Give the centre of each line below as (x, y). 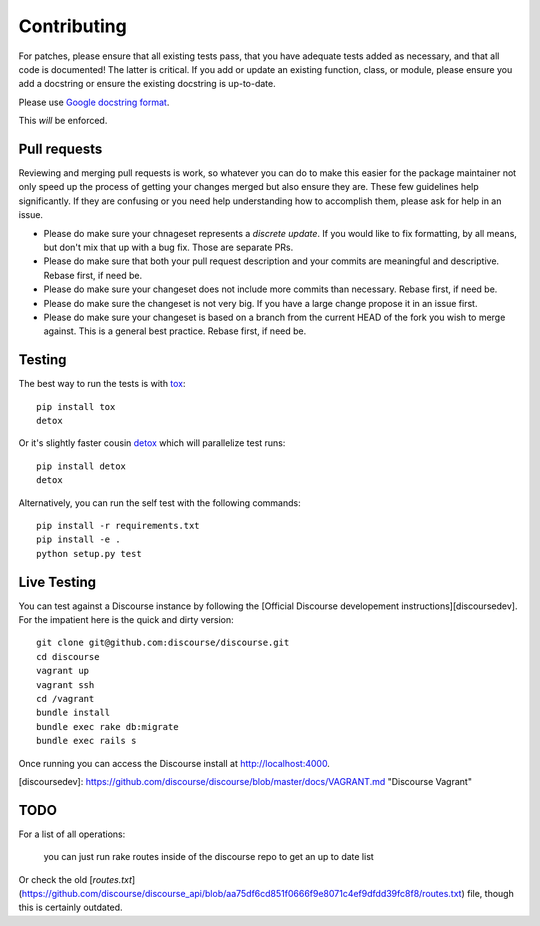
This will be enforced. (63, 121)
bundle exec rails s (86, 741)
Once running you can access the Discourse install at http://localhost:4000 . (174, 763)
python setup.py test (89, 553)
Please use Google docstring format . (94, 102)
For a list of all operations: (72, 834)
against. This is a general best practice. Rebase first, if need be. (175, 331)
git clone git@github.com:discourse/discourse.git (163, 643)
